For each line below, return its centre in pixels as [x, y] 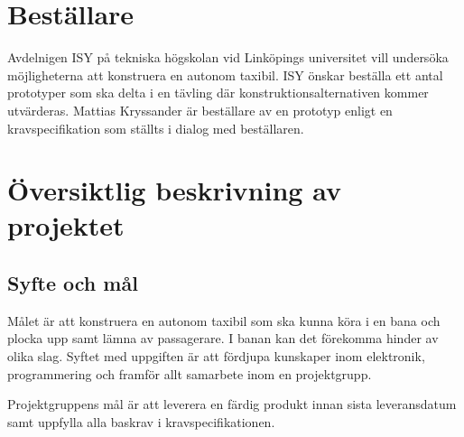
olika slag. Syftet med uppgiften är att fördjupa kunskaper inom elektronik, [216, 356]
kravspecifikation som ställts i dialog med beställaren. [156, 128]
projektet [66, 225]
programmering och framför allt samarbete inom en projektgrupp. [190, 373]
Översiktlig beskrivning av [174, 190]
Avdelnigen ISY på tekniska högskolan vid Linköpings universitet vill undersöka [228, 57]
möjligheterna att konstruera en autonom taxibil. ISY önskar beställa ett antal [225, 74]
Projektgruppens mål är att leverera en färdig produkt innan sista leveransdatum [232, 404]
